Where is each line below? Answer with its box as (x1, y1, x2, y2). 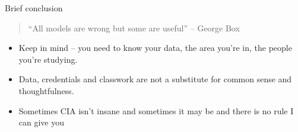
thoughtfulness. (18, 84, 74, 96)
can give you (18, 116, 65, 128)
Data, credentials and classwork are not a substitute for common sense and (18, 73, 292, 85)
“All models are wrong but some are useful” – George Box (28, 21, 240, 34)
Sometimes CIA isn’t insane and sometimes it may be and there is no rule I (18, 104, 294, 117)
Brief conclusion (5, 2, 63, 14)
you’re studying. (18, 53, 78, 65)
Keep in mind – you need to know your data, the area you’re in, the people (18, 41, 292, 54)
